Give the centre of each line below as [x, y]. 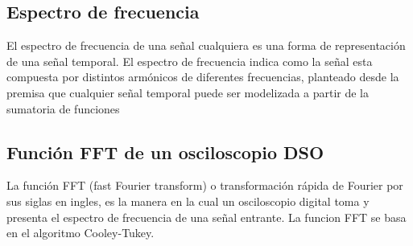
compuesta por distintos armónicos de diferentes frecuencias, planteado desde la [203, 77]
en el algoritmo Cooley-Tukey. [81, 233]
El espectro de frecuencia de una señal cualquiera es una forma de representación [206, 45]
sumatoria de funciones [63, 108]
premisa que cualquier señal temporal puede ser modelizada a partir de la [188, 92]
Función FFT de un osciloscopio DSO [165, 152]
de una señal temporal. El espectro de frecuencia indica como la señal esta [190, 61]
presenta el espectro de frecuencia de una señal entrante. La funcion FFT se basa [206, 217]
